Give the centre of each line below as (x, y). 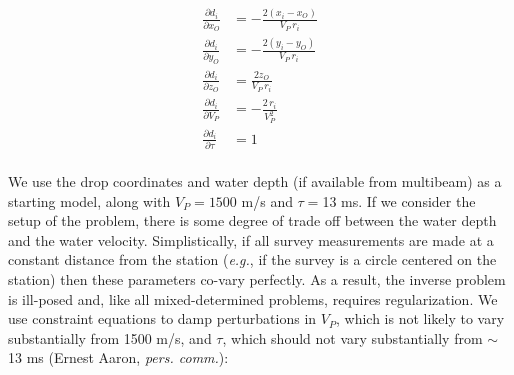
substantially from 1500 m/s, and (110, 337)
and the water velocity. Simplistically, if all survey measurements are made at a (251, 239)
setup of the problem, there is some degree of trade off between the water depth (252, 220)
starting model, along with (89, 200)
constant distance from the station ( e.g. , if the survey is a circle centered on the (252, 259)
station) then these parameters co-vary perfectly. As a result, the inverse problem (257, 278)
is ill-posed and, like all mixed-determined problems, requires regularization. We (253, 298)
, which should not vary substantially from (352, 337)
